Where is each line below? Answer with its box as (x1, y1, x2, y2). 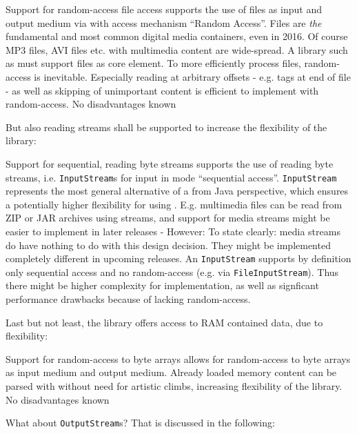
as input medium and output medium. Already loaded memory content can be (6, 365, 337, 379)
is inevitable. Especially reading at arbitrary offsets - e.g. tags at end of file (34, 69, 351, 83)
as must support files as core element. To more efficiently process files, (6, 56, 301, 70)
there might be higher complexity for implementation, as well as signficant (6, 278, 319, 293)
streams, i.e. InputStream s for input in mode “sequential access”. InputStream (6, 170, 337, 184)
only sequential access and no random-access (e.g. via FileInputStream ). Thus (6, 264, 339, 279)
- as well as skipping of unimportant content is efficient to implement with (6, 83, 319, 97)
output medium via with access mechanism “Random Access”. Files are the (6, 15, 322, 30)
